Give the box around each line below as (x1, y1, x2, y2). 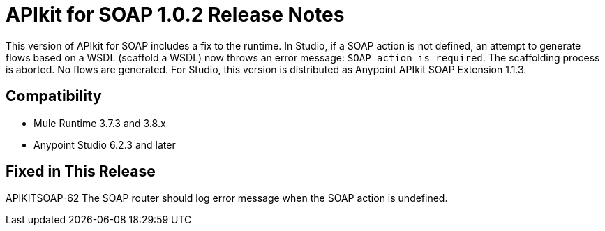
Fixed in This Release (6, 163, 156, 181)
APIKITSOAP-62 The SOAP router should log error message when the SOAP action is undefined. (6, 192, 448, 204)
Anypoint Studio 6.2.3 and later (33, 138, 176, 151)
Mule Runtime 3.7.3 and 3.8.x (33, 117, 166, 129)
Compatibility (6, 87, 102, 105)
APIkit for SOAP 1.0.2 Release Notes (6, 3, 345, 27)
